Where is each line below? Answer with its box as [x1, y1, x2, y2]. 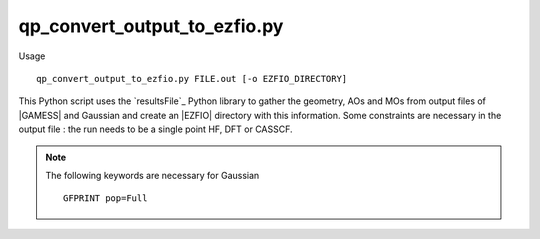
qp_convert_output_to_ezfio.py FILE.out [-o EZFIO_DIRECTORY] [36, 73, 348, 84]
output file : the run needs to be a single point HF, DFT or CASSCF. [18, 123, 294, 135]
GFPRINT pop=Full [63, 193, 148, 204]
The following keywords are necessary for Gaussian [45, 169, 260, 181]
